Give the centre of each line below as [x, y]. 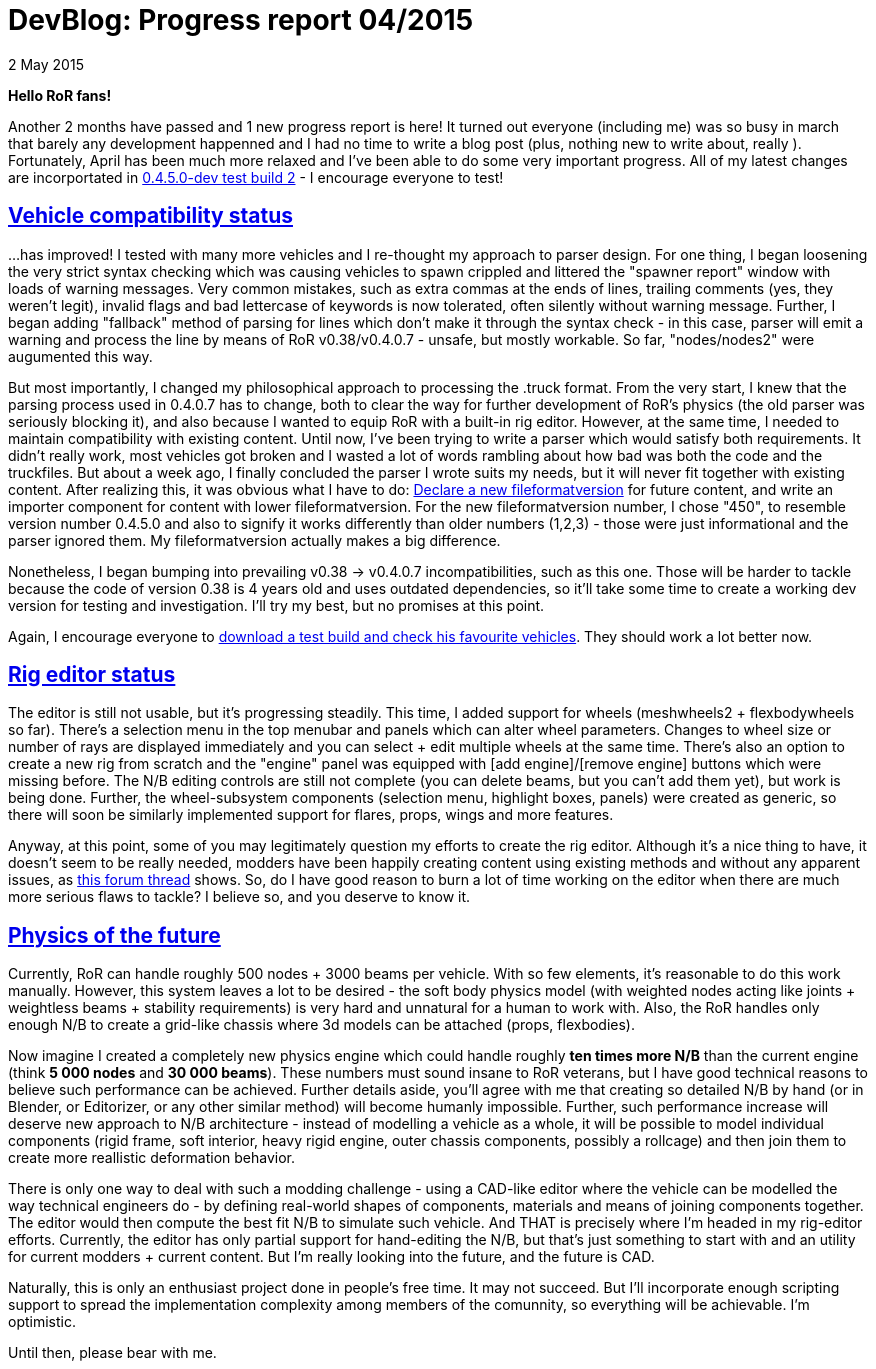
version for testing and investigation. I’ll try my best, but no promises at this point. [276, 605]
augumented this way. [80, 356]
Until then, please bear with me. [112, 1353]
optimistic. [42, 1322]
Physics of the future [114, 935]
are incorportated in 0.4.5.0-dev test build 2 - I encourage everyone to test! [256, 177]
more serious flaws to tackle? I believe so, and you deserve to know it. [239, 897]
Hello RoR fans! [60, 95]
